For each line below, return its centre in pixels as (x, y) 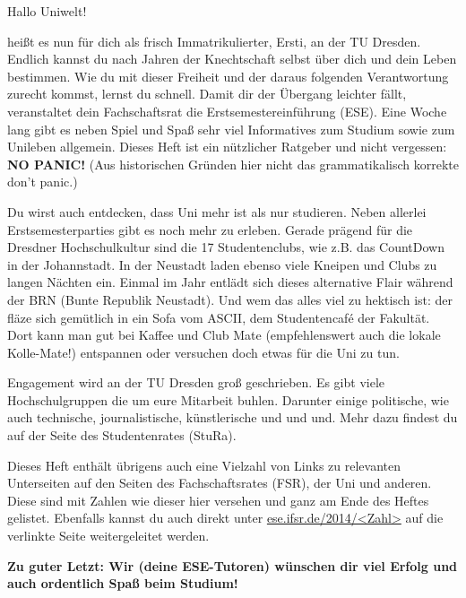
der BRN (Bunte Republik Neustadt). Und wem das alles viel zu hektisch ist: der (230, 299)
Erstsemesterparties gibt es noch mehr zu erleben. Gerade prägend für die (210, 229)
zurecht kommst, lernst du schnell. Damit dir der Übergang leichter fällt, (207, 94)
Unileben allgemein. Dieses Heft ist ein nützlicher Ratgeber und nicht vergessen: (227, 147)
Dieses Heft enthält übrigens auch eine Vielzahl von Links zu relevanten (204, 465)
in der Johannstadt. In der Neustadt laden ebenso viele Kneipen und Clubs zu (222, 264)
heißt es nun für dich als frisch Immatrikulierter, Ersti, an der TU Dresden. (214, 41)
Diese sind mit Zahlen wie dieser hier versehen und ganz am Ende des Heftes (218, 500)
